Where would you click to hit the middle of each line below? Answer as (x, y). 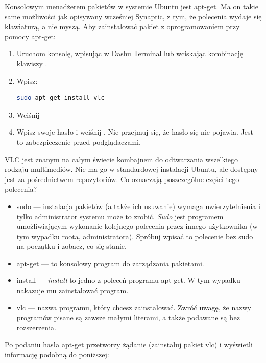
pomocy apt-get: (30, 36)
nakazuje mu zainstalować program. (72, 290)
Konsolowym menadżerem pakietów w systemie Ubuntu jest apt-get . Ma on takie (131, 6)
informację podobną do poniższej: (57, 355)
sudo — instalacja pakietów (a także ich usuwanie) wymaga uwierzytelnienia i (138, 206)
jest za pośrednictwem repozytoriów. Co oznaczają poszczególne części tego (122, 179)
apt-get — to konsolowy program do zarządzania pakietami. (110, 263)
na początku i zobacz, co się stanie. (71, 246)
